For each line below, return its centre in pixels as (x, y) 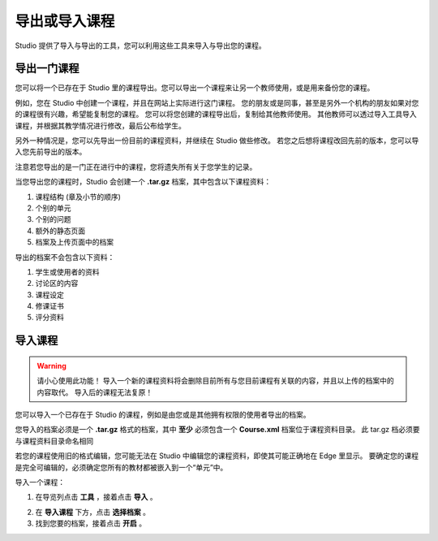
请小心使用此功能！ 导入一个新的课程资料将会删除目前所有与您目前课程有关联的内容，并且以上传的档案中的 (215, 381)
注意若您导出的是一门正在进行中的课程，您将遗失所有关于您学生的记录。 (136, 167)
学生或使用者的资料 (67, 271)
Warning (52, 366)
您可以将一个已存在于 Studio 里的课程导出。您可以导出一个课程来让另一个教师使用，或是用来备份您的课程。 (195, 88)
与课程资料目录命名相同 (54, 441)
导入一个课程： (40, 483)
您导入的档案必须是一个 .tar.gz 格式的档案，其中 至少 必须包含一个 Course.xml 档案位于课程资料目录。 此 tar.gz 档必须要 (217, 430)
